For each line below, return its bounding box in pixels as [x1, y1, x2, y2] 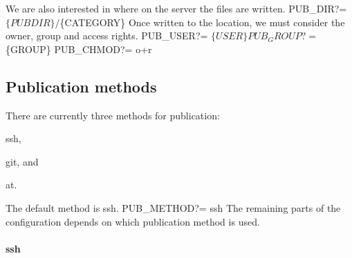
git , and [6, 154, 39, 168]
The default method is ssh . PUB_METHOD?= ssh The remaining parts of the [6, 200, 341, 215]
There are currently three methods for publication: [6, 108, 220, 122]
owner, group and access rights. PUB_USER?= [6, 28, 208, 43]
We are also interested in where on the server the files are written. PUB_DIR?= [6, 1, 347, 15]
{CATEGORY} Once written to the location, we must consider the [59, 14, 345, 29]
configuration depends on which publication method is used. [6, 214, 260, 228]
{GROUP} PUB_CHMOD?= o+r [6, 41, 152, 56]
